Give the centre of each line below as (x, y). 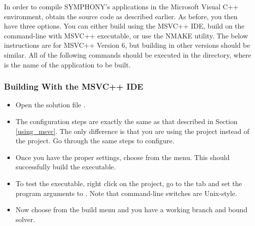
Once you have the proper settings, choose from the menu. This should (123, 157)
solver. (25, 219)
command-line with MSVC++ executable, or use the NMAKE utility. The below (126, 35)
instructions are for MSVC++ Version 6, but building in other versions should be (127, 45)
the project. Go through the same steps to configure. (95, 141)
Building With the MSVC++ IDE (74, 86)
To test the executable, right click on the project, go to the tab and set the (129, 183)
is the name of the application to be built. (67, 64)
